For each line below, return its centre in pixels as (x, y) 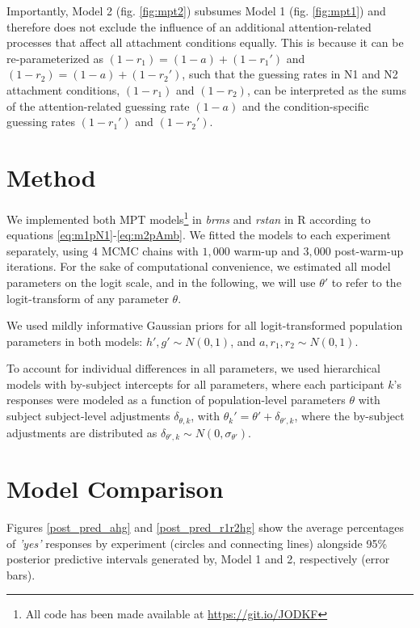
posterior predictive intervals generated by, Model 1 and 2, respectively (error (198, 559)
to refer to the (366, 282)
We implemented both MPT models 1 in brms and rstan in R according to (189, 217)
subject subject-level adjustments (88, 416)
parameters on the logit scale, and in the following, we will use (161, 282)
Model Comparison (115, 489)
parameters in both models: (75, 341)
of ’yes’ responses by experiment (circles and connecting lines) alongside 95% (197, 543)
